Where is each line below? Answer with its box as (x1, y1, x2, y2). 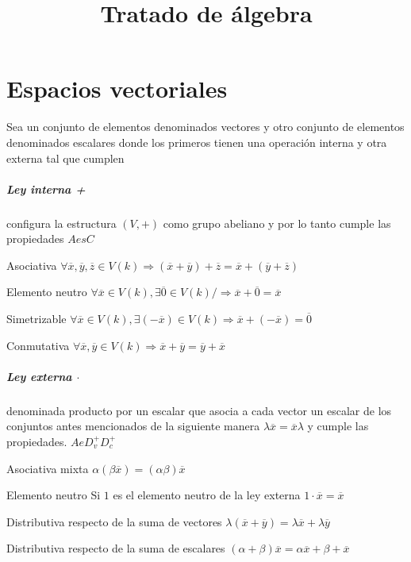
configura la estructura (6, 214, 117, 231)
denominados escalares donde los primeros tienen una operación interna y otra (6, 133, 387, 150)
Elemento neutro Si (6, 487, 101, 503)
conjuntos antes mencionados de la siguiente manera (6, 418, 260, 434)
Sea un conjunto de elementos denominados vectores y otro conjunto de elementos (6, 118, 405, 135)
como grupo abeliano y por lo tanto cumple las (163, 214, 391, 231)
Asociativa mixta (6, 460, 89, 476)
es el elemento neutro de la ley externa (113, 487, 301, 503)
